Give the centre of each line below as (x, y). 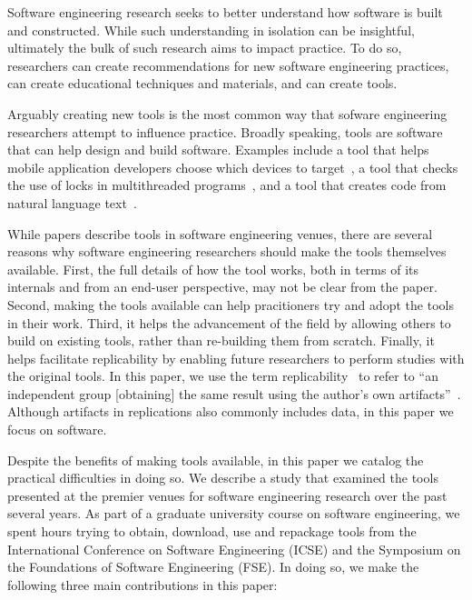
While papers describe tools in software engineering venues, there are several (220, 233)
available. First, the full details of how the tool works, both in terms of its (213, 269)
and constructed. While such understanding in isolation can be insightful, (211, 30)
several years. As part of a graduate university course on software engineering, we (234, 513)
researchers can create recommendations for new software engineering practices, (228, 65)
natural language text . (72, 202)
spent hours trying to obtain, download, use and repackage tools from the (212, 531)
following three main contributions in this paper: (143, 584)
